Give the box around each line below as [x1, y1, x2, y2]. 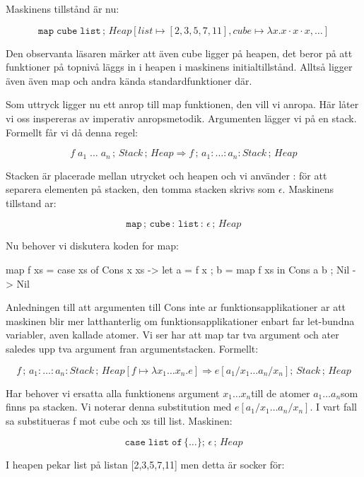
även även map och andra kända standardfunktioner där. [6, 73, 252, 88]
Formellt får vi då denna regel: [6, 124, 138, 139]
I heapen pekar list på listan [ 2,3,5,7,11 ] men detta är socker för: [6, 457, 285, 472]
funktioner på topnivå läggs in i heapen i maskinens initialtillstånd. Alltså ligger [6, 59, 353, 74]
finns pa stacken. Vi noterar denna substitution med [6, 399, 232, 414]
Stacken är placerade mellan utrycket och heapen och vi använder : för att [6, 167, 327, 182]
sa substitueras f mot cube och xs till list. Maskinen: [6, 413, 233, 428]
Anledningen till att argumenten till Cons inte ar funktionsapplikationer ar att [6, 300, 346, 314]
